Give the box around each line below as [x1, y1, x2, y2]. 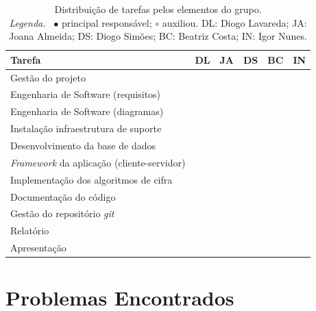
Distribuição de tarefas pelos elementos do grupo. [54, 2, 262, 16]
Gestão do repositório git [10, 206, 114, 221]
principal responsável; [61, 15, 152, 29]
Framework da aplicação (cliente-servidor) [10, 155, 186, 169]
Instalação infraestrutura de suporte [10, 121, 162, 136]
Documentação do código [10, 189, 116, 203]
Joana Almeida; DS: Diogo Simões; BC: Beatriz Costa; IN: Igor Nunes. [9, 29, 307, 43]
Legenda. [9, 15, 46, 29]
